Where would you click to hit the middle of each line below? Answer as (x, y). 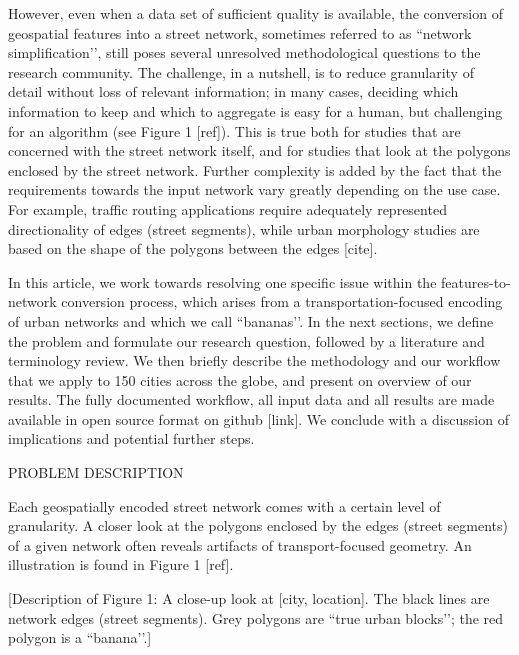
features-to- (476, 281)
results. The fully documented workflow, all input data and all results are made (251, 399)
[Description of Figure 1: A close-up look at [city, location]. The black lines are (249, 598)
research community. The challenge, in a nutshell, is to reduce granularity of (241, 71)
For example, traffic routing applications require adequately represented (227, 208)
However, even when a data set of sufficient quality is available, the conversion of (255, 13)
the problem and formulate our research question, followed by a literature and (246, 340)
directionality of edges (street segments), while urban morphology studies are (244, 228)
